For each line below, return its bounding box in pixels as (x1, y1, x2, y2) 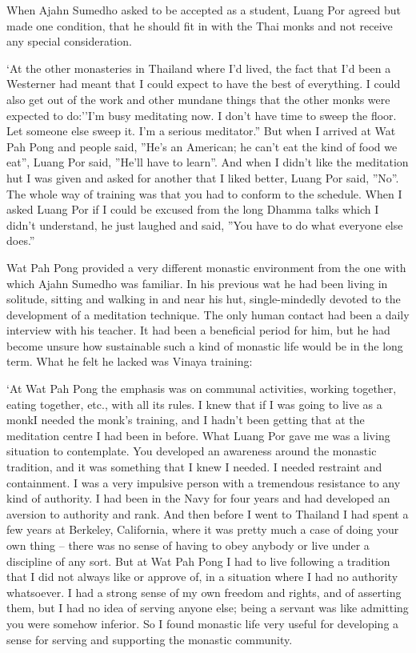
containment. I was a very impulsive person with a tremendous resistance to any (6, 474, 401, 491)
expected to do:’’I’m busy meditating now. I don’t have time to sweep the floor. (6, 106, 397, 123)
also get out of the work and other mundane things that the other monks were (6, 90, 390, 107)
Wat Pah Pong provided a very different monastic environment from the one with (6, 258, 406, 275)
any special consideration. (6, 33, 132, 50)
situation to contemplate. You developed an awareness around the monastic (6, 443, 377, 459)
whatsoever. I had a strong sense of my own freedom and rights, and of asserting (6, 583, 402, 600)
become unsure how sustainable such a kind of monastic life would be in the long (6, 337, 403, 354)
